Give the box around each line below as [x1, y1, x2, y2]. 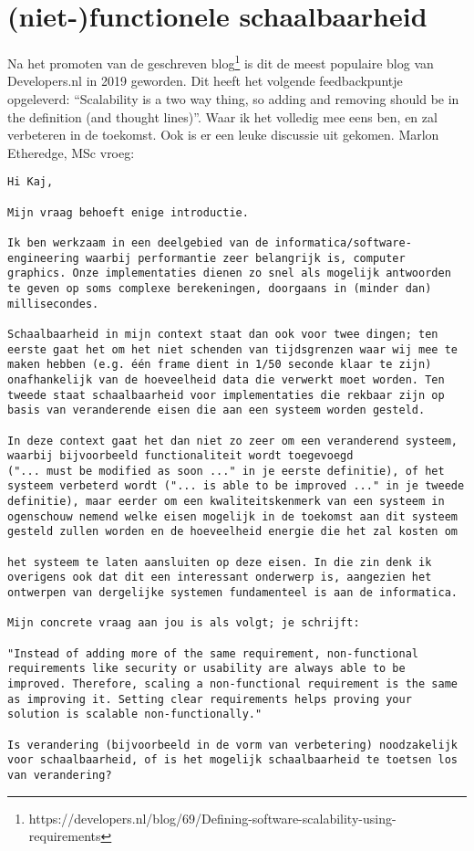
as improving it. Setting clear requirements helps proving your [7, 692, 412, 706]
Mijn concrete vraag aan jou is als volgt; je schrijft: [7, 616, 360, 630]
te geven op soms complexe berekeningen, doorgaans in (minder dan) [7, 281, 432, 295]
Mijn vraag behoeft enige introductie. [7, 205, 249, 219]
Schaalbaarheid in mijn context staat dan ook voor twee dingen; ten [7, 327, 438, 341]
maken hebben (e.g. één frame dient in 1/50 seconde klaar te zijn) [7, 358, 432, 372]
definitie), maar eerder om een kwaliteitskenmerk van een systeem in [7, 495, 445, 509]
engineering [7, 251, 79, 265]
